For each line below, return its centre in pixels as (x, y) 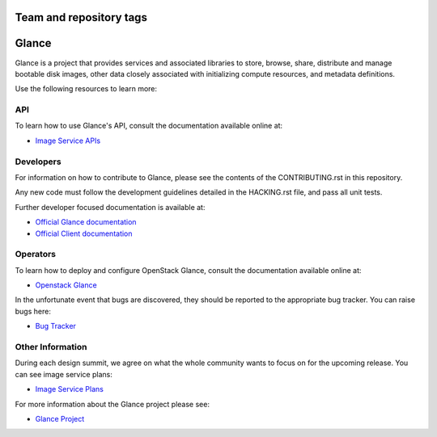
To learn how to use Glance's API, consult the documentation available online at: (149, 126)
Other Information (51, 347)
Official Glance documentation (86, 222)
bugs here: (33, 311)
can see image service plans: (64, 374)
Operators (36, 254)
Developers (38, 162)
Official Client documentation (84, 233)
